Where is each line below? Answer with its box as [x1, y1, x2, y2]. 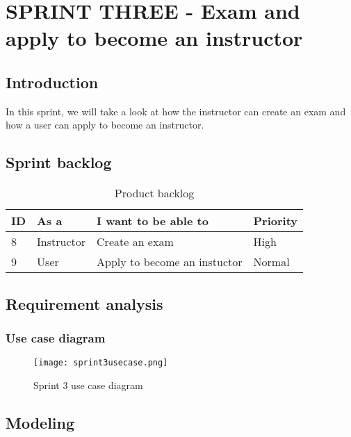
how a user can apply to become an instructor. [6, 117, 204, 132]
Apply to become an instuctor [97, 254, 243, 270]
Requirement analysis [6, 292, 163, 314]
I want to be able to [97, 213, 209, 229]
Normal [253, 254, 290, 270]
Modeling [6, 411, 75, 433]
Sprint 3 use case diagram [33, 377, 143, 392]
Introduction [6, 71, 99, 92]
